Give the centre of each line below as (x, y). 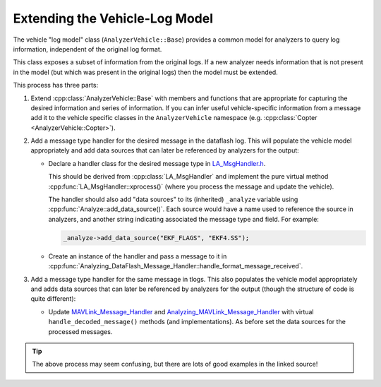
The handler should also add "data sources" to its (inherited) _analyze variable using (173, 200)
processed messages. (80, 331)
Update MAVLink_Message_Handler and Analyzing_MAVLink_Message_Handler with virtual (181, 311)
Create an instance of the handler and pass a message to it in (138, 256)
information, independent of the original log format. (87, 49)
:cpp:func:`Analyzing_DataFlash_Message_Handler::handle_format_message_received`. (176, 266)
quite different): (53, 299)
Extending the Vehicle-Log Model (113, 18)
